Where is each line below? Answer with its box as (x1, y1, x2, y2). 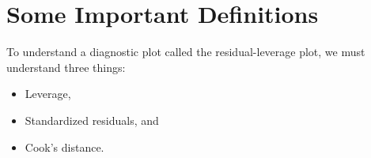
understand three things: (6, 58, 126, 75)
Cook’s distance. (25, 138, 104, 155)
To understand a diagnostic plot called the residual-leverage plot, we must (6, 43, 365, 60)
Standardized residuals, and (25, 111, 159, 128)
